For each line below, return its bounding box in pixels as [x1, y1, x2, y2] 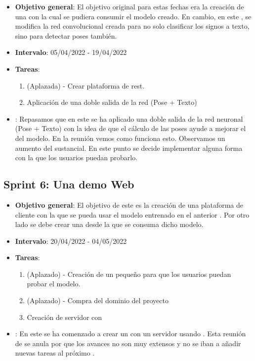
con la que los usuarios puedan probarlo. [15, 152, 138, 163]
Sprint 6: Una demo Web [3, 177, 134, 192]
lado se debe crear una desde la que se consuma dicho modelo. [15, 219, 204, 229]
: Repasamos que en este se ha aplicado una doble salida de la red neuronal [15, 113, 243, 124]
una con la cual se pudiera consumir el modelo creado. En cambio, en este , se [15, 11, 252, 21]
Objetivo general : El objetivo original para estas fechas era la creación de [15, 1, 244, 11]
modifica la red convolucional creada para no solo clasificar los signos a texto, [15, 21, 250, 31]
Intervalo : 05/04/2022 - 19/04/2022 [15, 47, 127, 57]
